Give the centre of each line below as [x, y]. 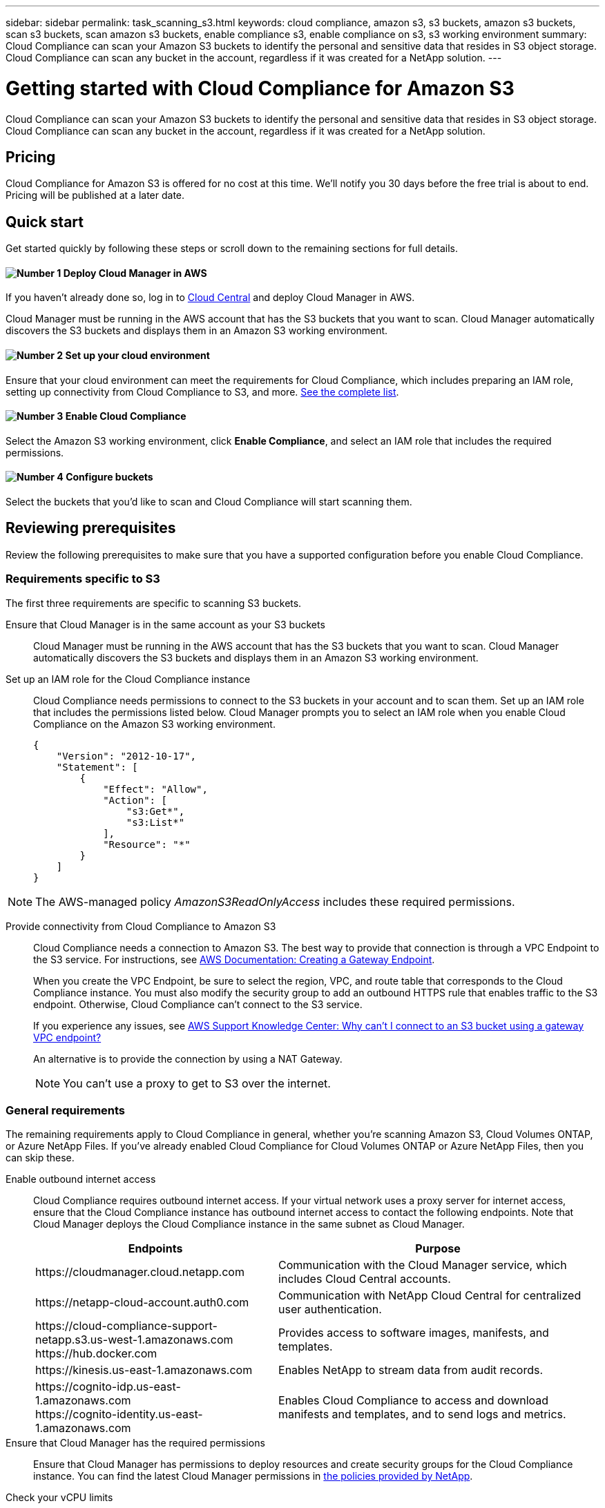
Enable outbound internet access [81, 1179]
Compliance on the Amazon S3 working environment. [154, 724]
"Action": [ [135, 800]
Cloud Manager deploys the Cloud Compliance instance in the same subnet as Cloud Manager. [249, 1224]
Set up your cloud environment [137, 356]
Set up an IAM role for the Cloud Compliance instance [128, 679]
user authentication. [330, 1309]
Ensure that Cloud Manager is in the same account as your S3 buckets [165, 624]
